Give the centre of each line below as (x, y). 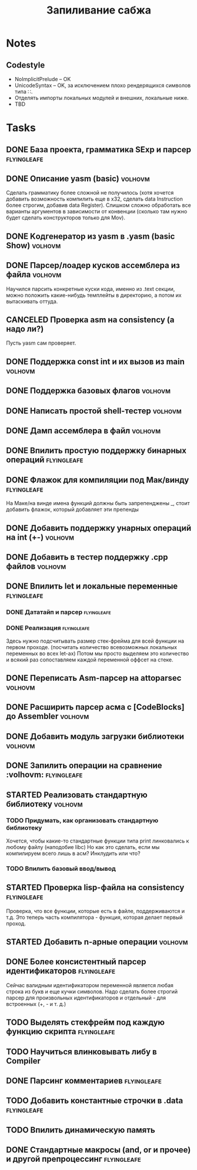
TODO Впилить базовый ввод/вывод (61, 868)
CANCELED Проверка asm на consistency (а (90, 320)
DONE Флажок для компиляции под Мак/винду (98, 480)
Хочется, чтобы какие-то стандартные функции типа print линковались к (98, 841)
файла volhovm (34, 275)
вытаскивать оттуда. (32, 301)
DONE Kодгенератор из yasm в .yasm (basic (91, 236)
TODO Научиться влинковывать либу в (81, 1052)
